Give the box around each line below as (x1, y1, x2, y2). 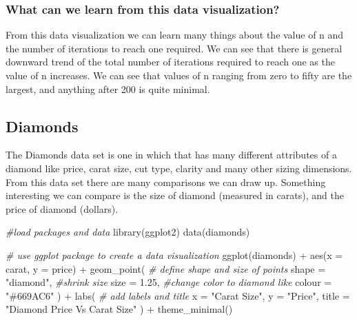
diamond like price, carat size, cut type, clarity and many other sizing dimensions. (6, 160, 352, 175)
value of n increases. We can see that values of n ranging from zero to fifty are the (6, 68, 352, 82)
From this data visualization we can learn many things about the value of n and (6, 28, 344, 42)
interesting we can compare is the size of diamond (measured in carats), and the (6, 188, 344, 203)
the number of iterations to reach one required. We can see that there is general (6, 41, 343, 55)
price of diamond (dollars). (6, 201, 119, 216)
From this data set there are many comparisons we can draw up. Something (6, 174, 326, 189)
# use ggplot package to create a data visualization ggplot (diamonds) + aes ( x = (6, 247, 343, 262)
